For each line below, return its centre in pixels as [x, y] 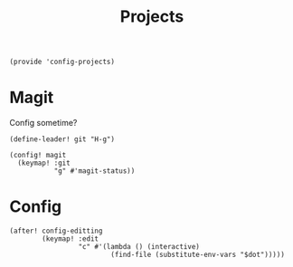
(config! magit [38, 156]
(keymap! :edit [71, 239]
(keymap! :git [44, 163]
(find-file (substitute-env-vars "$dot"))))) [197, 255]
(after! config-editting [56, 231]
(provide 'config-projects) [62, 62]
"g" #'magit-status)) [95, 171]
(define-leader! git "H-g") [62, 139]
